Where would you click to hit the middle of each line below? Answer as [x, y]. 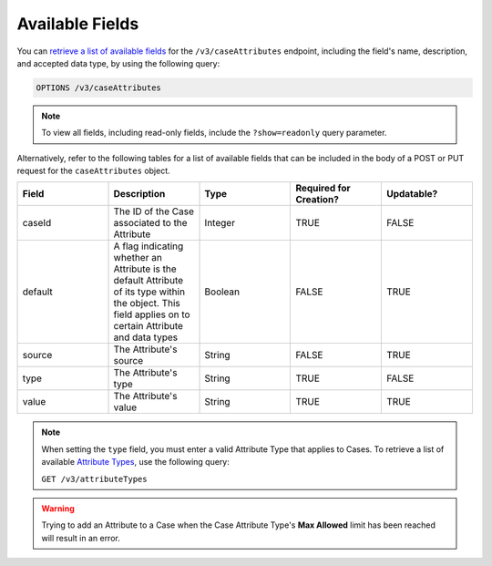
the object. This [147, 304]
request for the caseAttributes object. [93, 171]
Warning [58, 509]
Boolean [222, 292]
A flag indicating [149, 246]
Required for [323, 189]
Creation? [317, 200]
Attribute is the [145, 269]
